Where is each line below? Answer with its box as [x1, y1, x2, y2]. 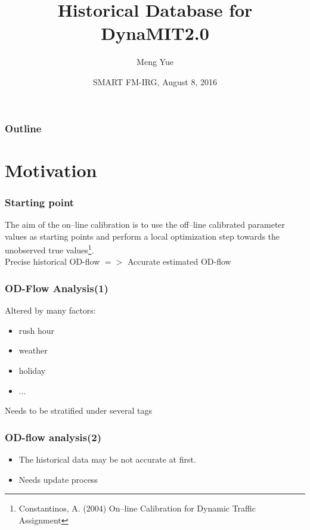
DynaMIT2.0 [101, 21, 209, 45]
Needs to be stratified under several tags [5, 404, 152, 417]
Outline [5, 120, 42, 135]
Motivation [5, 157, 97, 182]
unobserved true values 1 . [5, 242, 94, 256]
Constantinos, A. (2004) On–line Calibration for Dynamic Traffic [18, 502, 256, 514]
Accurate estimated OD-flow [127, 255, 231, 268]
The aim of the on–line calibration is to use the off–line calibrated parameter [5, 218, 286, 231]
